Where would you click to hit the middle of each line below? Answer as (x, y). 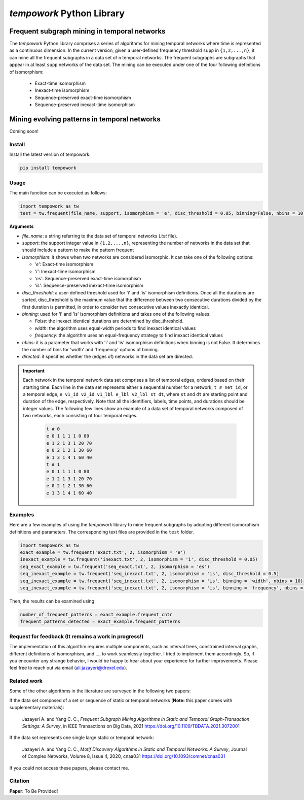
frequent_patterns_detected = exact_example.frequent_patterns (100, 622)
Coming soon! (24, 131)
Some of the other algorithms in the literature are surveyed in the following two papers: (100, 691)
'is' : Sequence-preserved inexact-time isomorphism (89, 286)
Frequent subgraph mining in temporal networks (87, 31)
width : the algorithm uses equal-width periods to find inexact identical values (115, 328)
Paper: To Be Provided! (34, 791)
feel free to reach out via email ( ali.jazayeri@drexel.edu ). (68, 668)
